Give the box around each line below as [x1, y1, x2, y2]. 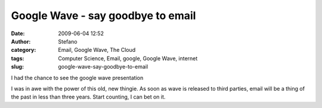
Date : [11, 30, 25, 37]
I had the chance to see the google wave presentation [11, 74, 144, 81]
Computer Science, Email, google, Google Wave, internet [58, 54, 198, 62]
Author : [11, 38, 31, 45]
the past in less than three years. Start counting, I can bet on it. [11, 93, 166, 101]
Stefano [58, 38, 78, 45]
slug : [11, 63, 24, 70]
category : [11, 47, 36, 54]
